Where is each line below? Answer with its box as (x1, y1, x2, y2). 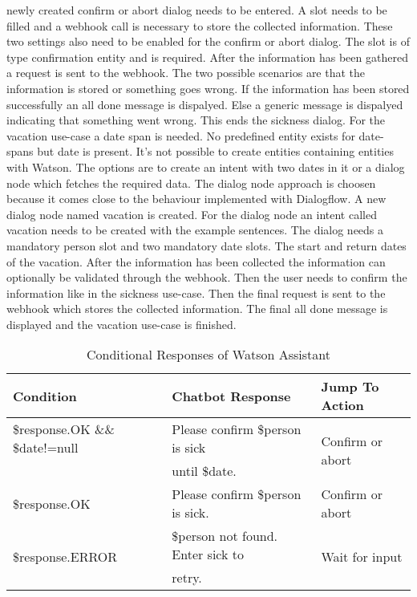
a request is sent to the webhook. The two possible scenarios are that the (6, 64, 366, 81)
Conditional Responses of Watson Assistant (87, 345, 330, 364)
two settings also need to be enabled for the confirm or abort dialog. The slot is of (6, 33, 410, 50)
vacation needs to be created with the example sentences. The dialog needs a (6, 221, 384, 238)
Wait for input (321, 547, 403, 567)
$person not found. (172, 526, 278, 546)
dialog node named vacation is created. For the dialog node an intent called (6, 205, 377, 222)
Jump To (321, 377, 379, 396)
